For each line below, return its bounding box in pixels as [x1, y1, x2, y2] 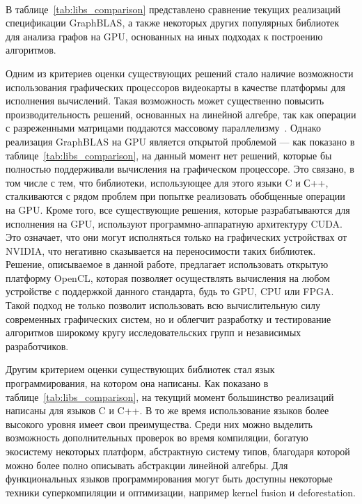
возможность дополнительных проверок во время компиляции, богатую [6, 430, 308, 445]
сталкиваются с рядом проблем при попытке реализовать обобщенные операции [6, 189, 345, 203]
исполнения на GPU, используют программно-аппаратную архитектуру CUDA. [6, 216, 343, 230]
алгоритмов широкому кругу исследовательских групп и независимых [6, 325, 301, 340]
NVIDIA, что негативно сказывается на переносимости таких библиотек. [6, 243, 316, 258]
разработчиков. [6, 338, 69, 353]
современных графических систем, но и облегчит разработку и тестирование [6, 311, 331, 326]
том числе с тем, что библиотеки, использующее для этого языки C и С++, [6, 175, 329, 189]
